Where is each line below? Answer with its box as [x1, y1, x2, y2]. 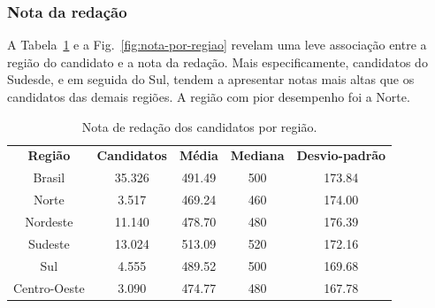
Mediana [230, 146, 285, 165]
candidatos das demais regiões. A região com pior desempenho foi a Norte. [7, 88, 410, 105]
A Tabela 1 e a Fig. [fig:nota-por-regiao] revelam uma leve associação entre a [7, 35, 427, 54]
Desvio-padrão [296, 146, 386, 165]
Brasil [33, 168, 65, 187]
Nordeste [25, 212, 73, 230]
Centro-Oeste [13, 278, 85, 296]
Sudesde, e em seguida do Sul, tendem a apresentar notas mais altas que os [7, 70, 415, 89]
